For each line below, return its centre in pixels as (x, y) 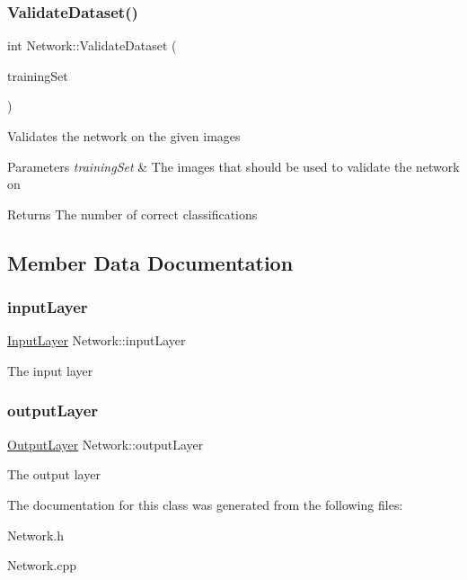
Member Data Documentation (150, 262)
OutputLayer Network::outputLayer (106, 444)
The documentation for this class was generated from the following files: (205, 504)
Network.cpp (42, 565)
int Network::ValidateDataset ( (92, 45)
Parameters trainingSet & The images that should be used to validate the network (233, 166)
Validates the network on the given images (124, 136)
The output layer (54, 474)
